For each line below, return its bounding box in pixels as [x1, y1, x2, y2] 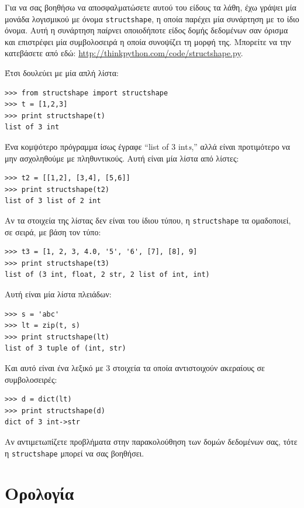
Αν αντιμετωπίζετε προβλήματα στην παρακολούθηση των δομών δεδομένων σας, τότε [5, 435, 298, 447]
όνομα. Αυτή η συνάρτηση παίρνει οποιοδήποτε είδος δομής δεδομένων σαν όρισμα [5, 24, 288, 36]
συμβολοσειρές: [5, 373, 57, 385]
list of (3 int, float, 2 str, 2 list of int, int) [5, 270, 210, 279]
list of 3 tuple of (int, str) [5, 344, 126, 353]
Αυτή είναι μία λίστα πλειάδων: [5, 288, 112, 300]
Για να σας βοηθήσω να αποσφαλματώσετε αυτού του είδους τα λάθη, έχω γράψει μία [5, 1, 296, 13]
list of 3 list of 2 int [5, 197, 101, 205]
